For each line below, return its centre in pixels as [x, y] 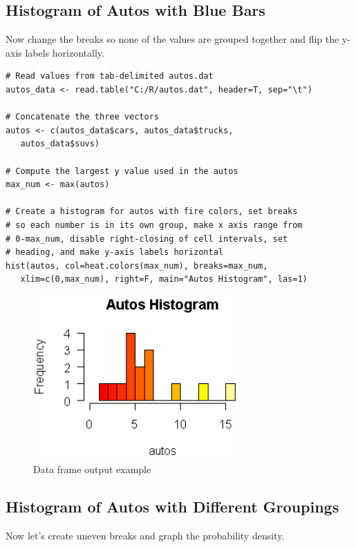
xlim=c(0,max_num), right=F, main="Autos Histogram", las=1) [164, 279]
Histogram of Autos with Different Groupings [172, 507]
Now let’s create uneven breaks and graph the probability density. [145, 535]
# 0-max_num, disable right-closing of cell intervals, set [147, 239]
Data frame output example [92, 469]
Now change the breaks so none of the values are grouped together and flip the [172, 39]
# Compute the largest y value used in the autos [122, 171]
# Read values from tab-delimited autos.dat [110, 76]
